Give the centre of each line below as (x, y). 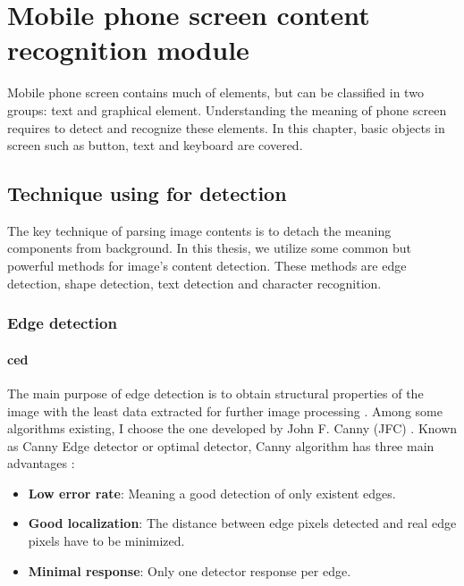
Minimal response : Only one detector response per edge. (190, 570)
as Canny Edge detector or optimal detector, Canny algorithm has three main (221, 445)
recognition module (128, 50)
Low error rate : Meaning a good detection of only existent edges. (212, 493)
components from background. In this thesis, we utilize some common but (209, 248)
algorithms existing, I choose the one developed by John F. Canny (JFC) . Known (232, 428)
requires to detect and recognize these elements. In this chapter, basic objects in (226, 127)
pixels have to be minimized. (106, 541)
